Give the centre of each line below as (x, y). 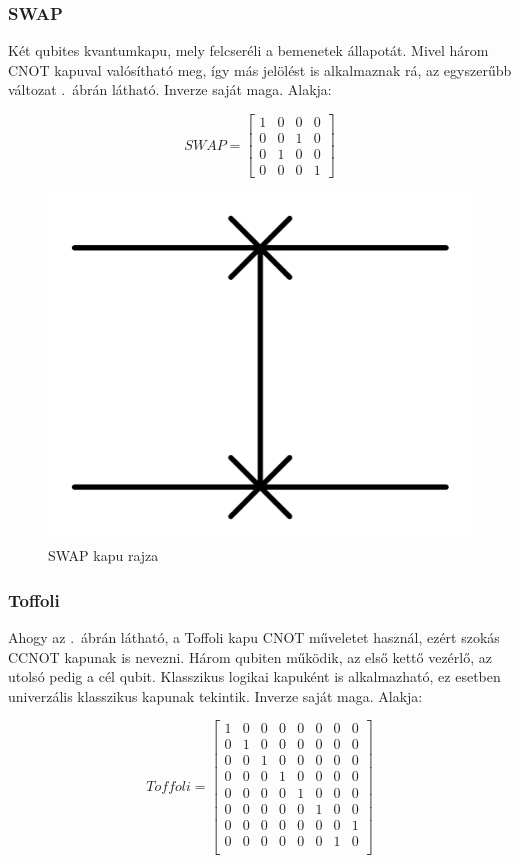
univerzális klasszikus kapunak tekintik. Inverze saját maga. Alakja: (215, 695)
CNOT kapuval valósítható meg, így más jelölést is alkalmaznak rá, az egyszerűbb (260, 69)
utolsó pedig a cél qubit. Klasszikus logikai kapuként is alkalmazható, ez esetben (254, 676)
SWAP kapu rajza (103, 555)
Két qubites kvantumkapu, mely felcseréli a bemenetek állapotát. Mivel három (248, 50)
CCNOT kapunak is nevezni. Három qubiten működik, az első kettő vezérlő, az (250, 656)
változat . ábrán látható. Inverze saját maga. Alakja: (170, 89)
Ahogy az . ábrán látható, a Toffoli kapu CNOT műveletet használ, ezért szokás (254, 637)
